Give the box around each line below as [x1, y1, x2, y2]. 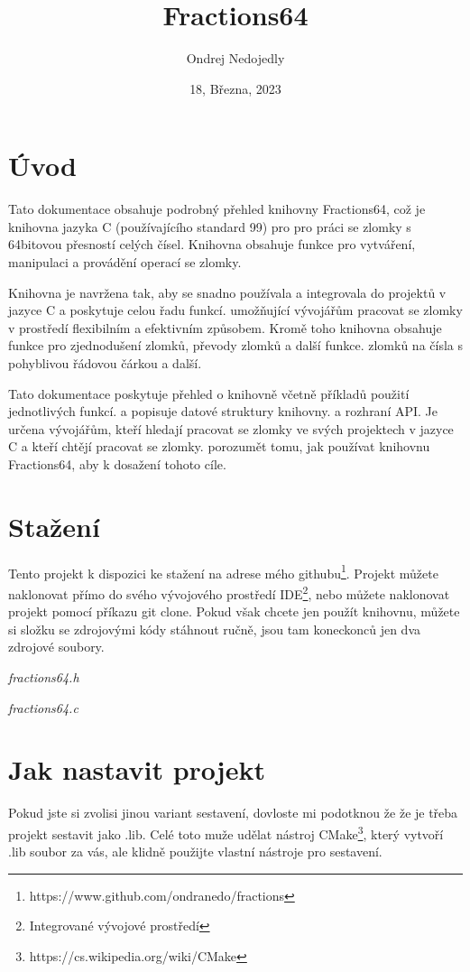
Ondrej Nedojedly [186, 49, 285, 68]
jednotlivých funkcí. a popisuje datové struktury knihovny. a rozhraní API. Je [8, 402, 438, 421]
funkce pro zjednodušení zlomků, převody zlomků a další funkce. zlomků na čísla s [8, 336, 464, 355]
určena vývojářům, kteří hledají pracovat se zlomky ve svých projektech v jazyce [8, 419, 454, 438]
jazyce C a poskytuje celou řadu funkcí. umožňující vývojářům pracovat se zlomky [8, 301, 463, 319]
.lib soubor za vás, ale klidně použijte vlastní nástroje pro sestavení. [8, 842, 382, 861]
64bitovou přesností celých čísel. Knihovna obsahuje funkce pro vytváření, [8, 235, 416, 254]
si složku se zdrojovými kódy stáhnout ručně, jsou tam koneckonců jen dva [8, 619, 421, 638]
